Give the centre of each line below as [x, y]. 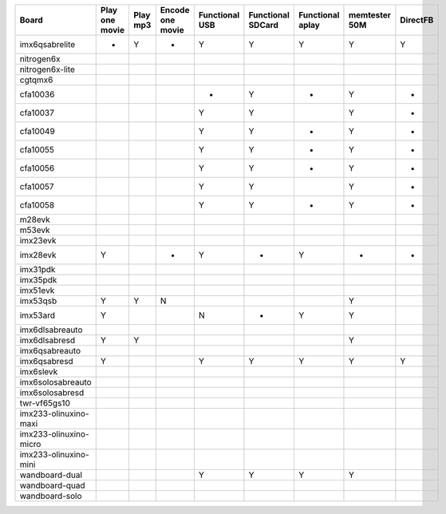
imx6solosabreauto [55, 382]
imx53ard [37, 315]
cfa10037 [37, 113]
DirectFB [417, 20]
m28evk [35, 219]
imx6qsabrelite [47, 44]
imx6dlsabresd [47, 340]
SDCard [264, 25]
